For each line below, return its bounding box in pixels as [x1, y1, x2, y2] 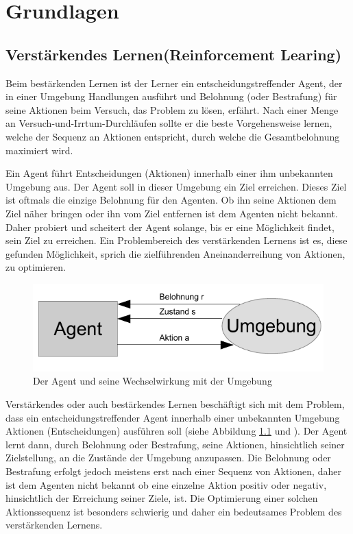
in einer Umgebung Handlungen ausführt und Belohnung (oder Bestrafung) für [5, 89, 337, 104]
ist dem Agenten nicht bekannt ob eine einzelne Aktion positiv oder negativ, [5, 477, 327, 491]
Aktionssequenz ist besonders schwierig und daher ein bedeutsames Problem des [5, 504, 342, 518]
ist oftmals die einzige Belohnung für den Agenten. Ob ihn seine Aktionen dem [5, 193, 337, 207]
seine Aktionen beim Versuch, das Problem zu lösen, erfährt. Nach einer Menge [5, 102, 339, 117]
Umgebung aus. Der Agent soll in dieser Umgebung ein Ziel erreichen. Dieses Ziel [5, 179, 347, 193]
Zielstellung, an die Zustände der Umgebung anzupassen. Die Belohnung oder [5, 450, 331, 465]
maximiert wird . [5, 143, 73, 157]
